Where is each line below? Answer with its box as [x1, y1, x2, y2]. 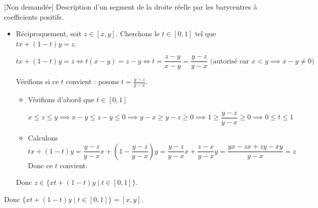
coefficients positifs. [4, 11, 64, 22]
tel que [195, 28, 216, 39]
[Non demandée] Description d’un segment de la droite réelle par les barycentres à [4, 2, 257, 12]
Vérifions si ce [16, 76, 59, 87]
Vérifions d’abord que [28, 94, 94, 105]
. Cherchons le [115, 28, 160, 39]
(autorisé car [210, 57, 249, 65]
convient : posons [66, 76, 119, 87]
